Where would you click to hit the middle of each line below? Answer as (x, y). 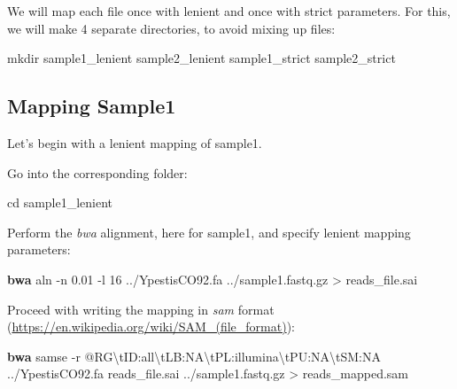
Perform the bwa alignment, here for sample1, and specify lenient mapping (209, 232)
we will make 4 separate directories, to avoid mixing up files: (171, 28)
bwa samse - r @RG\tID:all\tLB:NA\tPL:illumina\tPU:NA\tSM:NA (194, 356)
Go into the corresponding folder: (97, 172)
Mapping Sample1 (92, 106)
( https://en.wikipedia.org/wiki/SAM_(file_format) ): (151, 327)
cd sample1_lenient (60, 202)
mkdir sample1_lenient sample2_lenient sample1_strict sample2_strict (201, 58)
